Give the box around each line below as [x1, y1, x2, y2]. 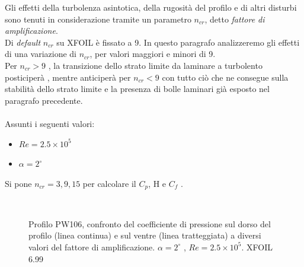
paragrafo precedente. [5, 94, 83, 106]
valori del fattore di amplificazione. [28, 240, 155, 253]
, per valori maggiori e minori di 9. [89, 47, 216, 60]
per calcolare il [82, 177, 136, 189]
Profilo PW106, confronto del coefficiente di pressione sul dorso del [28, 217, 271, 230]
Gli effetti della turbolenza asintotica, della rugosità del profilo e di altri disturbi [5, 1, 297, 13]
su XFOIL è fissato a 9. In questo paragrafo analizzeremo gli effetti [56, 36, 300, 48]
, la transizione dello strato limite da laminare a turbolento [48, 59, 263, 71]
